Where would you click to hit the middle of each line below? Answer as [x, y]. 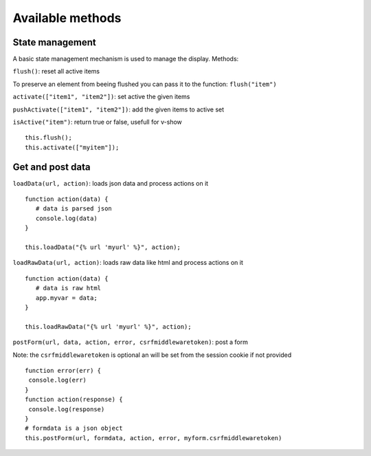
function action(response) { [74, 400]
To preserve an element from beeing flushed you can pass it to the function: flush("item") [145, 84]
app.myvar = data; [66, 298]
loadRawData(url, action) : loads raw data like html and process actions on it [128, 263]
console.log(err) [58, 380]
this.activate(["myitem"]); [72, 147]
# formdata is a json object [74, 428]
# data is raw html [68, 288]
